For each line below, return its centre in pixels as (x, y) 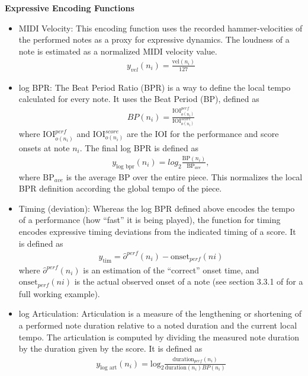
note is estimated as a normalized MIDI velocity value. (118, 51)
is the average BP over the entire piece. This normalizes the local (184, 176)
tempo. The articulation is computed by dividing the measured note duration (159, 337)
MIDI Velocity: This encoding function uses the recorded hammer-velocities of (161, 28)
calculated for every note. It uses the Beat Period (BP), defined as (139, 99)
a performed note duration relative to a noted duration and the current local (158, 325)
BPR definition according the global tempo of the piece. (120, 188)
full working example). (59, 293)
